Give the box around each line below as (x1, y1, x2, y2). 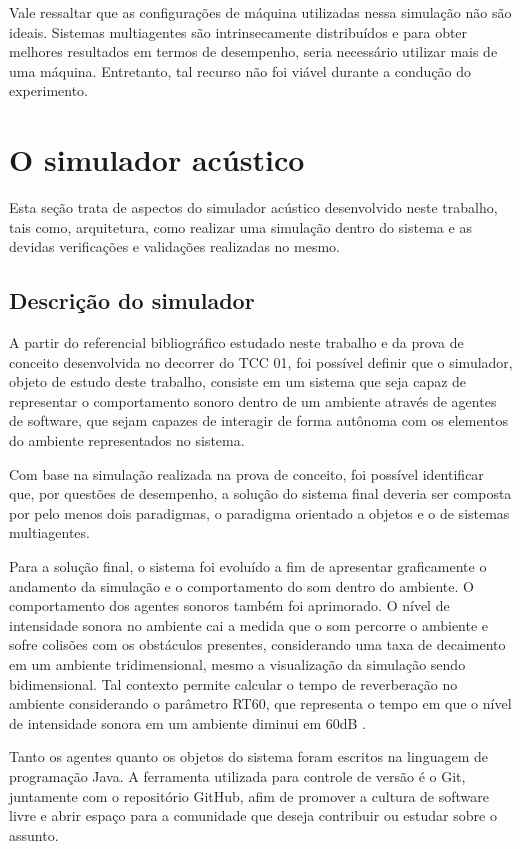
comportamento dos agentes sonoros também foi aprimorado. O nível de (9, 595, 450, 616)
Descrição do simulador (9, 285, 255, 316)
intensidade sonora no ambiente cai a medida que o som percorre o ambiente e (9, 614, 489, 635)
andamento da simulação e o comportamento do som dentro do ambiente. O (9, 575, 474, 596)
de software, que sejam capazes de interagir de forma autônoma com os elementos (9, 410, 508, 431)
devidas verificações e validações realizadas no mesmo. (9, 236, 340, 257)
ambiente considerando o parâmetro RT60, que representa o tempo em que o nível (9, 693, 512, 714)
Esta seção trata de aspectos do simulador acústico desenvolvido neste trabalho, (9, 197, 498, 218)
